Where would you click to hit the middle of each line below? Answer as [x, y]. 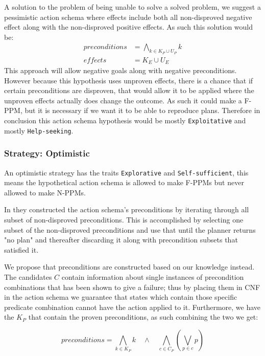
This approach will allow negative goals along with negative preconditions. [121, 70]
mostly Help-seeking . [39, 130]
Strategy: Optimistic [47, 153]
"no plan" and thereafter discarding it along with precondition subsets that [121, 240]
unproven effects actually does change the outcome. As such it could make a [123, 100]
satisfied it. [21, 249]
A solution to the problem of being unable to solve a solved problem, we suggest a [132, 7]
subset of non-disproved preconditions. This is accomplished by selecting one [124, 220]
